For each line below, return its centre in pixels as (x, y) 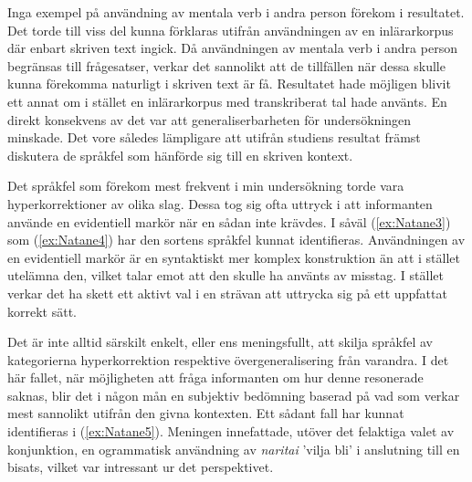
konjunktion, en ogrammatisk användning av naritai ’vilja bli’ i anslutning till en (234, 449)
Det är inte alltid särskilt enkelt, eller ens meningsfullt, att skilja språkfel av (220, 342)
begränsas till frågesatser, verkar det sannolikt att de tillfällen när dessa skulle (226, 65)
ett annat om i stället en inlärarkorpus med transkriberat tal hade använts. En (227, 101)
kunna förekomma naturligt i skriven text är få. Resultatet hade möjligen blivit (229, 84)
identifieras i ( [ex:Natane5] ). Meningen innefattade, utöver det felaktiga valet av (231, 431)
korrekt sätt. (42, 311)
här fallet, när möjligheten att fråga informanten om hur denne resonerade (215, 377)
